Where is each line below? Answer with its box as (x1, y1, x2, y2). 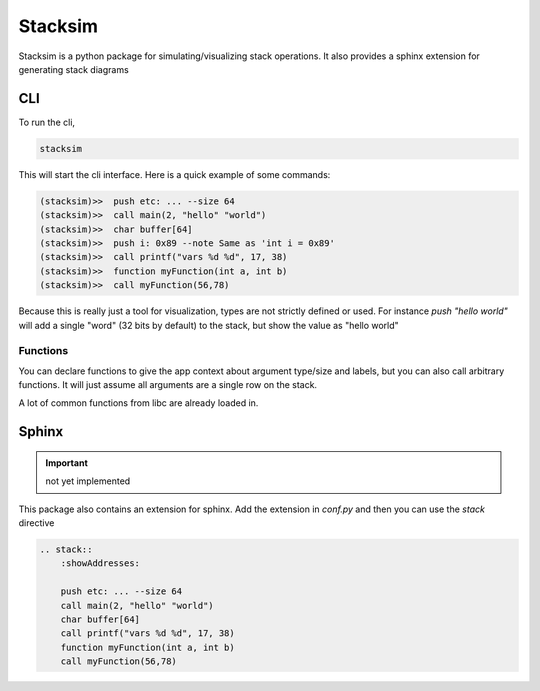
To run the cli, (18, 116, 75, 128)
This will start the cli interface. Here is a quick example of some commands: (18, 168, 331, 180)
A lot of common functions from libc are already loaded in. (18, 397, 259, 409)
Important (45, 456, 89, 469)
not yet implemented (45, 475, 131, 487)
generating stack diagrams (18, 63, 129, 75)
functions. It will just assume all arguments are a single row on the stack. (18, 379, 318, 391)
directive (18, 517, 55, 529)
